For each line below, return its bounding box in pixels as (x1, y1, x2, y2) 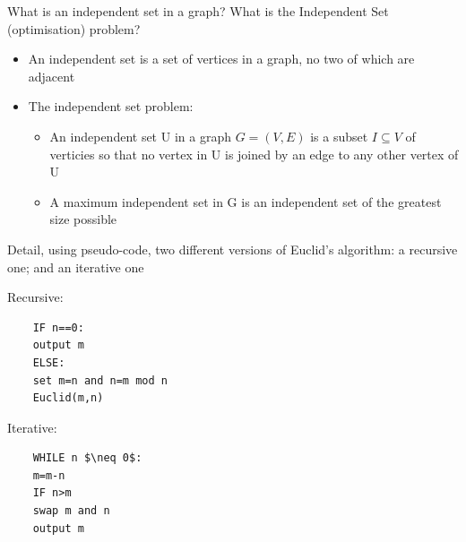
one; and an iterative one (7, 257, 144, 276)
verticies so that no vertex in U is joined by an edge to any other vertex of (49, 144, 459, 163)
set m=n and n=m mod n (32, 374, 168, 387)
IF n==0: (32, 321, 84, 334)
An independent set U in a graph (49, 126, 231, 145)
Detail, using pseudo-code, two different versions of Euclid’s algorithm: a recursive (7, 239, 458, 258)
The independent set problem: (28, 97, 194, 116)
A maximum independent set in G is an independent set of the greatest (49, 192, 442, 211)
